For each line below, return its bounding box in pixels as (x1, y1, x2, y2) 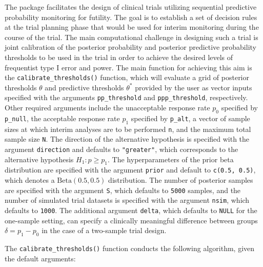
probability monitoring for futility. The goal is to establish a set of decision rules (5, 11, 257, 22)
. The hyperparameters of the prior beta (108, 154, 234, 164)
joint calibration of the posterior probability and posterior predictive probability (5, 42, 256, 52)
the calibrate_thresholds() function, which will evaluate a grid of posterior (5, 72, 249, 83)
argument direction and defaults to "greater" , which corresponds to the (5, 143, 238, 154)
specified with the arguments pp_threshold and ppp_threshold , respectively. (5, 92, 248, 103)
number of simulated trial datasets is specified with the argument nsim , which (5, 195, 250, 205)
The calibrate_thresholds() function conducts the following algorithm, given (5, 243, 255, 254)
